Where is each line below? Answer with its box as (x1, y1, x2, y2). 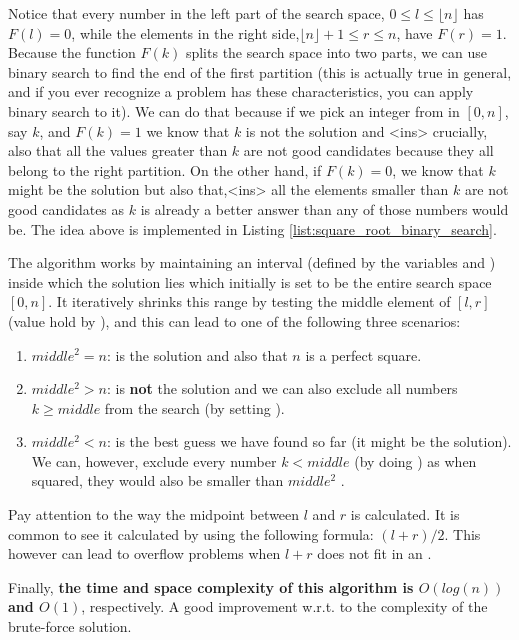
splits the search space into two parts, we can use (185, 42, 488, 63)
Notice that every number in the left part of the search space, (8, 3, 385, 23)
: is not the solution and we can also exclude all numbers (106, 378, 458, 399)
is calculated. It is (350, 504, 460, 525)
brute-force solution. (8, 616, 132, 637)
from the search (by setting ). (104, 397, 285, 418)
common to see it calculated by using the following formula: (8, 523, 374, 544)
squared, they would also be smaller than (31, 470, 284, 491)
